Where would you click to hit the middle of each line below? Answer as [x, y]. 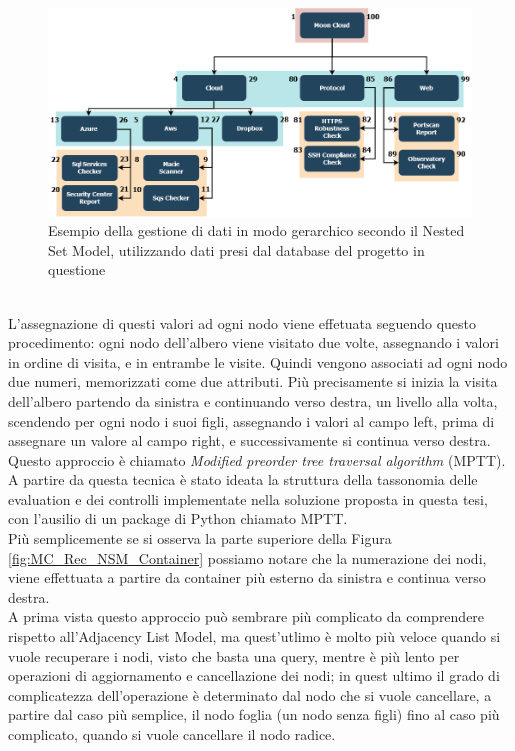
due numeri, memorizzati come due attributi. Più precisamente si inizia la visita [253, 381]
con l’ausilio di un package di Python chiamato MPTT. [178, 518]
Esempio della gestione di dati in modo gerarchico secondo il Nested [256, 230]
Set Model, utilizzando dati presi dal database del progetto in [236, 249]
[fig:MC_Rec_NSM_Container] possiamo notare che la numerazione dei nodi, [247, 557]
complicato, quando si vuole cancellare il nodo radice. [172, 734]
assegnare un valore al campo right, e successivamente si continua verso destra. [249, 440]
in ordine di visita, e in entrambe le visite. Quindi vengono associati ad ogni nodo [258, 361]
